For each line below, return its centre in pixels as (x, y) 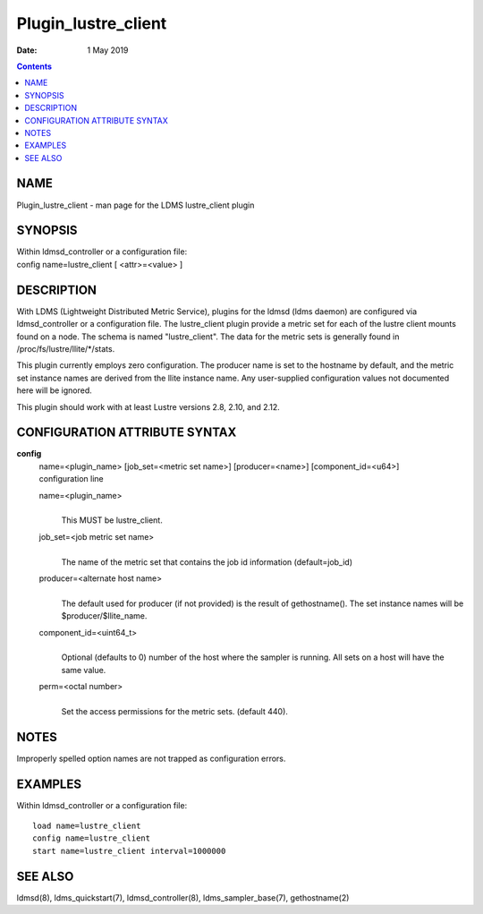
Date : (27, 50)
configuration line (72, 479)
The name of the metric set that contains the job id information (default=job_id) (207, 562)
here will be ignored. (55, 390)
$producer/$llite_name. (104, 616)
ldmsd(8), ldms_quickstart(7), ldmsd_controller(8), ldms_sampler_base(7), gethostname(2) (183, 897)
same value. (84, 670)
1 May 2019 (108, 50)
